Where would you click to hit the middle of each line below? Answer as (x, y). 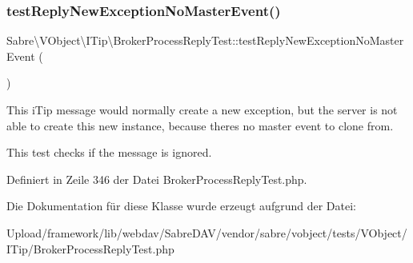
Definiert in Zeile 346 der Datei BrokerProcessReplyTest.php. (157, 179)
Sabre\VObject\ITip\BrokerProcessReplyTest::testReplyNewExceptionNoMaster (205, 40)
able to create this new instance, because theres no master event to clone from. (200, 125)
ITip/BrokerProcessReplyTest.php (90, 248)
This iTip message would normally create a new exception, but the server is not (202, 110)
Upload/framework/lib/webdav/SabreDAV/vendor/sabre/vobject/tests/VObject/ (207, 232)
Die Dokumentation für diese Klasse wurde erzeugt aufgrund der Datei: (181, 206)
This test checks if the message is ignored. (109, 152)
